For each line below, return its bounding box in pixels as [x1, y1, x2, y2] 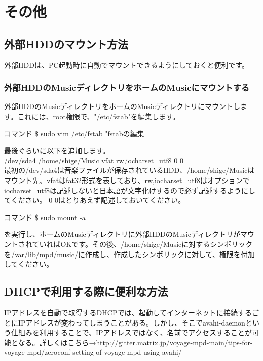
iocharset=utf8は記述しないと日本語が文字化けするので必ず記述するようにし [4, 185, 255, 195]
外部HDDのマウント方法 [4, 35, 128, 51]
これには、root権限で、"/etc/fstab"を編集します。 [17, 111, 180, 121]
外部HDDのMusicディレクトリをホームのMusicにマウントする [4, 81, 250, 94]
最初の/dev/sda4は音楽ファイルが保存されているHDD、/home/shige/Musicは [4, 165, 255, 175]
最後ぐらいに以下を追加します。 [4, 145, 110, 156]
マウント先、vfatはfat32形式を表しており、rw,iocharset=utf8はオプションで [4, 174, 250, 185]
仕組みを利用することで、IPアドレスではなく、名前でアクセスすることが [11, 327, 252, 338]
